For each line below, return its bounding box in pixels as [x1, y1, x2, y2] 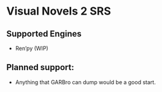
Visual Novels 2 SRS [6, 4, 112, 18]
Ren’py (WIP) [15, 44, 48, 52]
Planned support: [6, 62, 75, 73]
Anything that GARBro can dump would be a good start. [15, 78, 156, 86]
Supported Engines [6, 29, 82, 39]
